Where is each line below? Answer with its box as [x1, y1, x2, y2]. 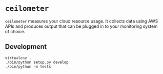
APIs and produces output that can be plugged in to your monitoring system [5, 23, 158, 29]
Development [5, 43, 47, 51]
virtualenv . [5, 55, 32, 60]
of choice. [5, 28, 25, 34]
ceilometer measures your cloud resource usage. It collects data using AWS [5, 18, 158, 24]
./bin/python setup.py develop [5, 60, 69, 65]
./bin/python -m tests [5, 64, 51, 69]
